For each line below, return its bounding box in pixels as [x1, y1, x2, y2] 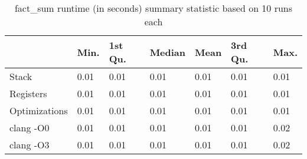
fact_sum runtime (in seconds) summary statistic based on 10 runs [14, 1, 293, 15]
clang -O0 [9, 121, 50, 134]
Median [149, 45, 186, 59]
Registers [9, 87, 47, 100]
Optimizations [9, 104, 68, 117]
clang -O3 [9, 138, 50, 151]
